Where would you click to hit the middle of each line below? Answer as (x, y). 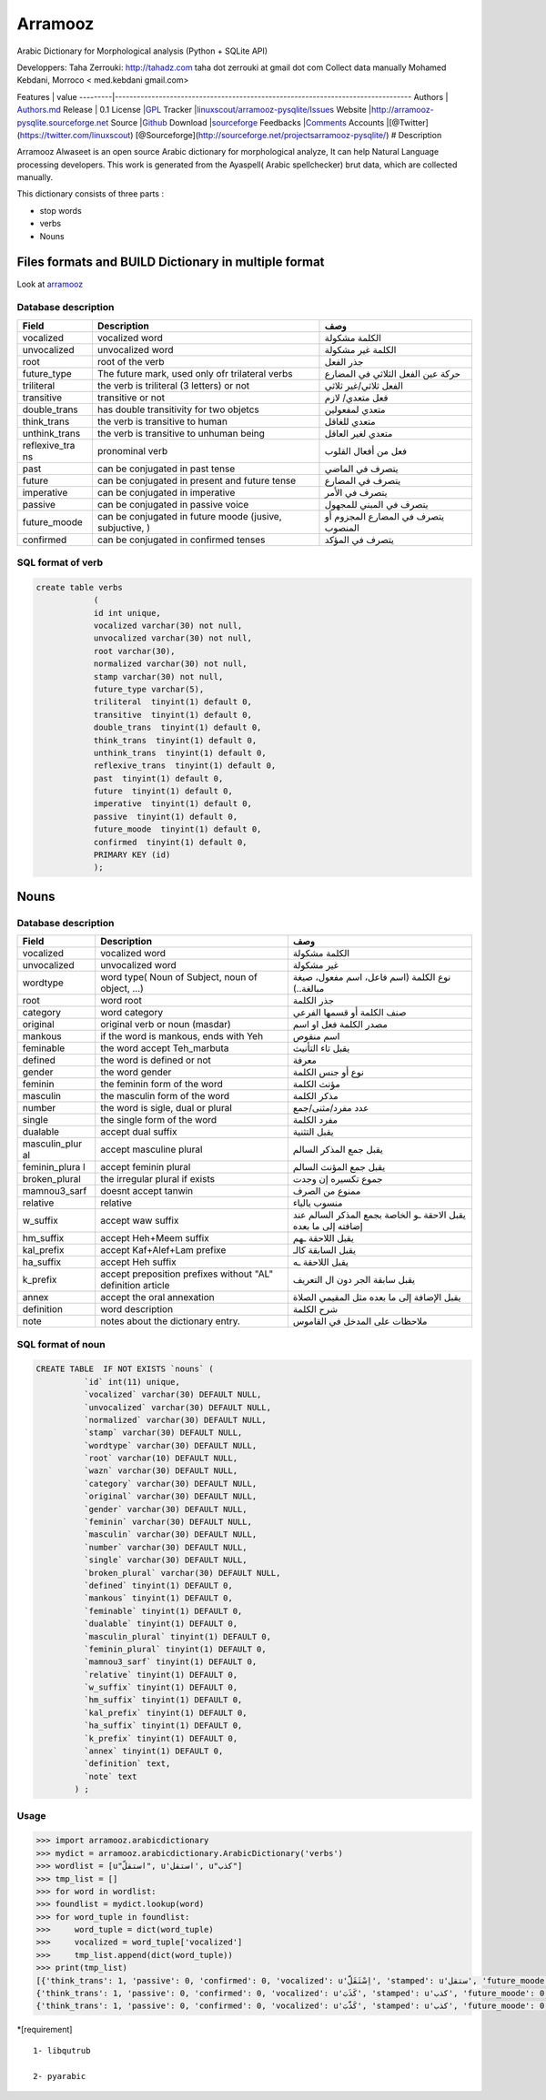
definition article (135, 1286)
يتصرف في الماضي (361, 469)
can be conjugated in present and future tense (197, 480)
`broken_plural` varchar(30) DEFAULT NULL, (182, 1573)
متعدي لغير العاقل (359, 433)
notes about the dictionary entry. (171, 1321)
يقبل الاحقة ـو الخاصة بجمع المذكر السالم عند (379, 1215)
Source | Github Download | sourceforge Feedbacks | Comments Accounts (248, 122)
